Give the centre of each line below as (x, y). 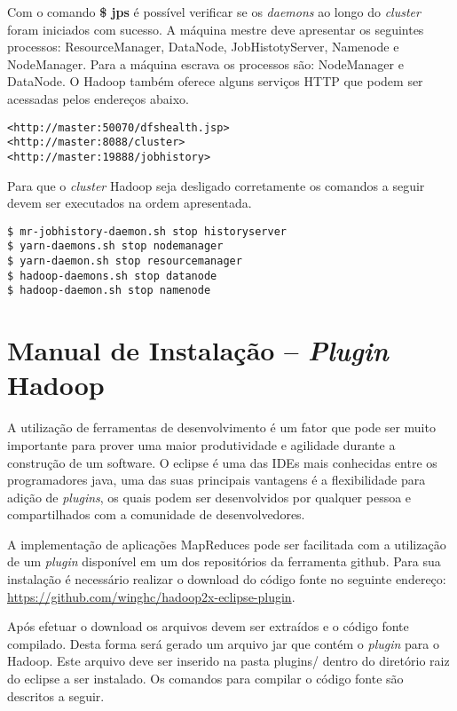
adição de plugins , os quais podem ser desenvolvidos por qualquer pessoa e (209, 497)
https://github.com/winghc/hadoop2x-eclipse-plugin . (151, 596)
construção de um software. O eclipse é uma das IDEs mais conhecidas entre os (222, 462)
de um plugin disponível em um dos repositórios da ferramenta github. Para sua (224, 561)
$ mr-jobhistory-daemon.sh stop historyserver (147, 231)
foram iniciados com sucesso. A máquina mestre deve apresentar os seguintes (216, 29)
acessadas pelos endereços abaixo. (98, 98)
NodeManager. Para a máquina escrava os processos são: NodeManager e (205, 63)
